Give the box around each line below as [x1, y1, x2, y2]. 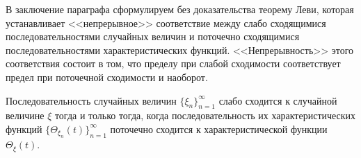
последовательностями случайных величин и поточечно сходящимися [6, 29, 300, 44]
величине [6, 108, 45, 123]
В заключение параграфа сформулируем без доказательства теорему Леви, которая [6, 2, 354, 16]
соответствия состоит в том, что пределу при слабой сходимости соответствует [6, 56, 341, 71]
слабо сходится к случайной [218, 93, 337, 107]
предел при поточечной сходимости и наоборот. [6, 69, 208, 84]
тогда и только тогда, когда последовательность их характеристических [54, 108, 356, 123]
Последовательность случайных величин [6, 93, 177, 107]
